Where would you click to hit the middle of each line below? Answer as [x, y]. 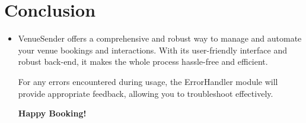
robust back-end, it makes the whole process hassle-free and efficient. [143, 61]
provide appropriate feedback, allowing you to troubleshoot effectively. [146, 93]
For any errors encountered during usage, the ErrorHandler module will [148, 81]
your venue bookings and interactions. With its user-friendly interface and [153, 50]
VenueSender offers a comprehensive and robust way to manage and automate [160, 38]
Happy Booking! [52, 113]
